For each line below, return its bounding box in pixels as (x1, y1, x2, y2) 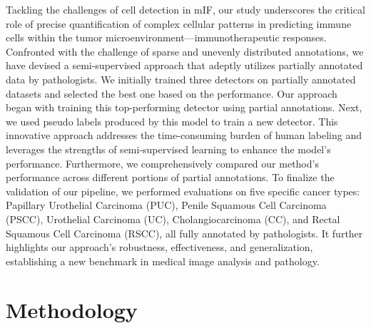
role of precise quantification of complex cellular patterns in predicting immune (6, 16, 352, 31)
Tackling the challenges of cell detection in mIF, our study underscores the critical (6, 2, 365, 16)
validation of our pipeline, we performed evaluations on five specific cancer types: (6, 183, 360, 198)
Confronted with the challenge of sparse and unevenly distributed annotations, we (6, 43, 364, 58)
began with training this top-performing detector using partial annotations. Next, (6, 100, 362, 115)
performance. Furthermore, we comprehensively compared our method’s (6, 155, 319, 170)
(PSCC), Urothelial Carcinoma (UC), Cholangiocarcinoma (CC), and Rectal (6, 211, 340, 226)
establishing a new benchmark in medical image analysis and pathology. (6, 253, 320, 268)
